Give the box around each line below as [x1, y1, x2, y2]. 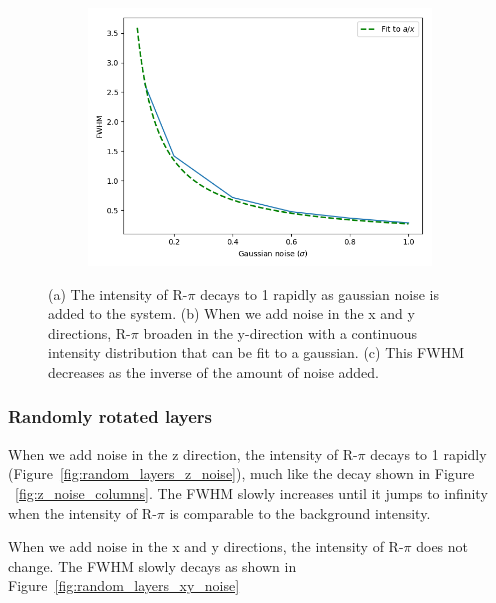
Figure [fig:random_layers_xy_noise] [8, 575, 240, 596]
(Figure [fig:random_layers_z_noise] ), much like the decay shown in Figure [8, 463, 475, 484]
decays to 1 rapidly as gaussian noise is [200, 283, 439, 304]
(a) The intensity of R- [48, 283, 188, 304]
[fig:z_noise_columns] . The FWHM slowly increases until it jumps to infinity [15, 482, 488, 503]
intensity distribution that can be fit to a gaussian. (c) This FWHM [48, 342, 464, 363]
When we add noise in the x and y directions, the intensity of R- [8, 536, 404, 557]
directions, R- [48, 322, 131, 343]
